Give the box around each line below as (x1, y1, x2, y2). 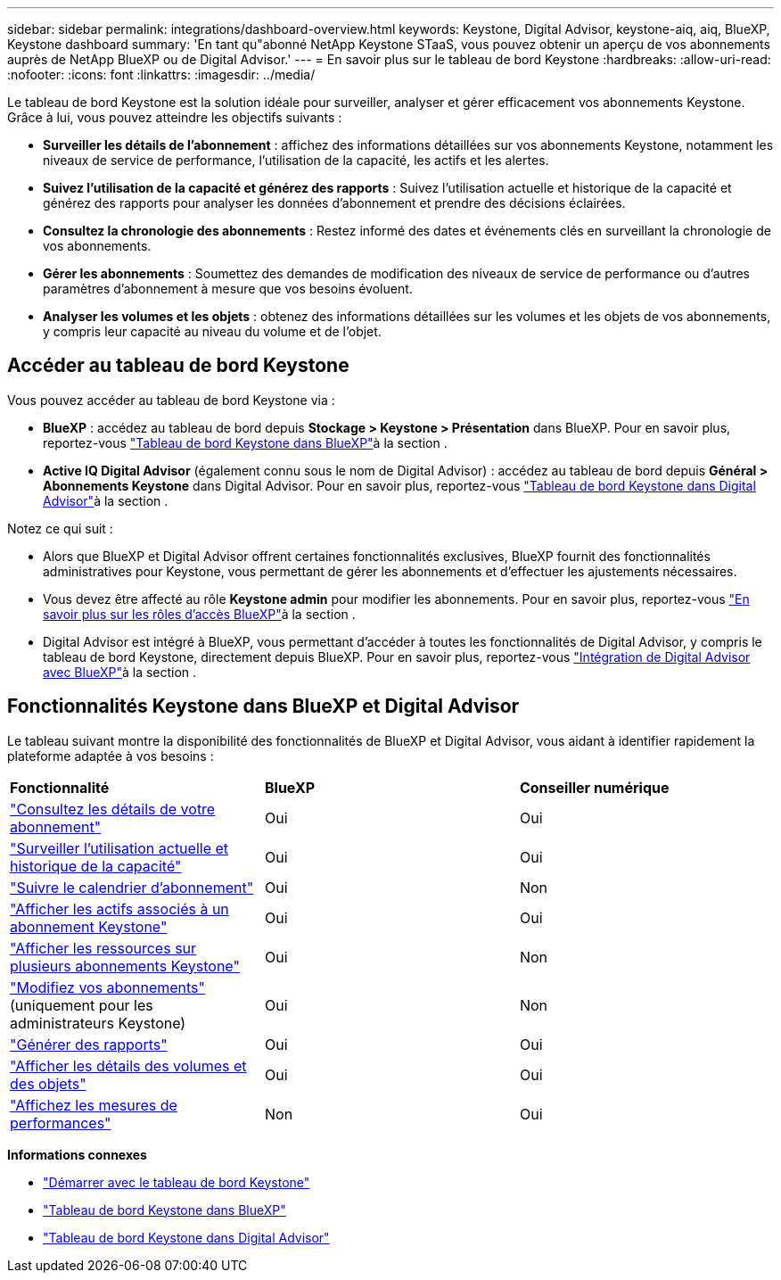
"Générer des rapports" (10, 1035, 168, 1053)
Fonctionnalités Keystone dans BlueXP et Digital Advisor (7, 695, 520, 718)
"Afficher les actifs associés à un (10, 899, 229, 918)
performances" (10, 1113, 111, 1132)
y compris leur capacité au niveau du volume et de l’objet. (43, 324, 382, 339)
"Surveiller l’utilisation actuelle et (10, 838, 229, 857)
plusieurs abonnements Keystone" (10, 956, 240, 975)
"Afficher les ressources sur (10, 938, 197, 957)
